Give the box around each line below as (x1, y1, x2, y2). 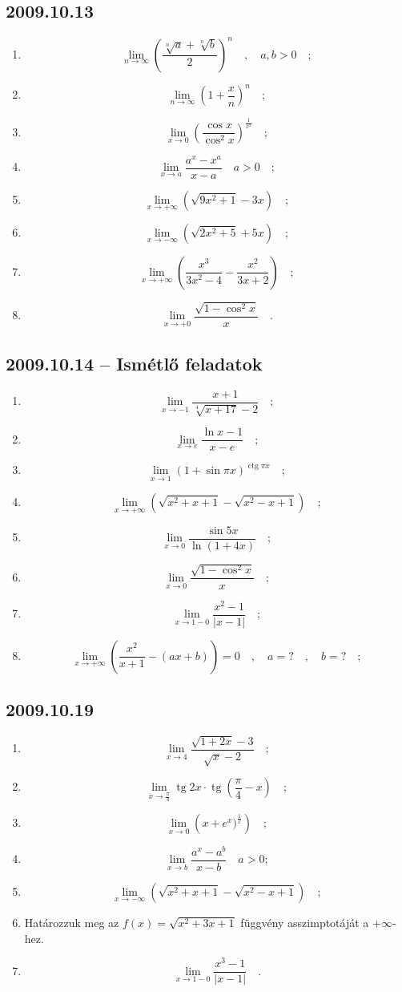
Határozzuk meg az (24, 914, 119, 931)
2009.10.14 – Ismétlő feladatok (6, 350, 263, 375)
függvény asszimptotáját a (240, 914, 369, 931)
